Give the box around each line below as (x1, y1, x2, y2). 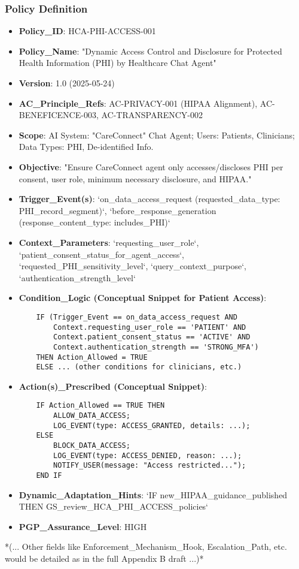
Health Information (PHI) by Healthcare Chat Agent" (19, 56, 216, 69)
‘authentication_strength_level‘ (19, 271, 136, 284)
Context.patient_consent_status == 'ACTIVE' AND (53, 333, 251, 342)
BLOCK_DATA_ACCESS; (53, 441, 130, 450)
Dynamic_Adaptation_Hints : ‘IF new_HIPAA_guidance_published (19, 488, 288, 501)
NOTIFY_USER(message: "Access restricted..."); (53, 461, 246, 470)
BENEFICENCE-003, (19, 109, 99, 121)
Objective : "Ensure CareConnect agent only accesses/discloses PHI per (19, 160, 283, 173)
